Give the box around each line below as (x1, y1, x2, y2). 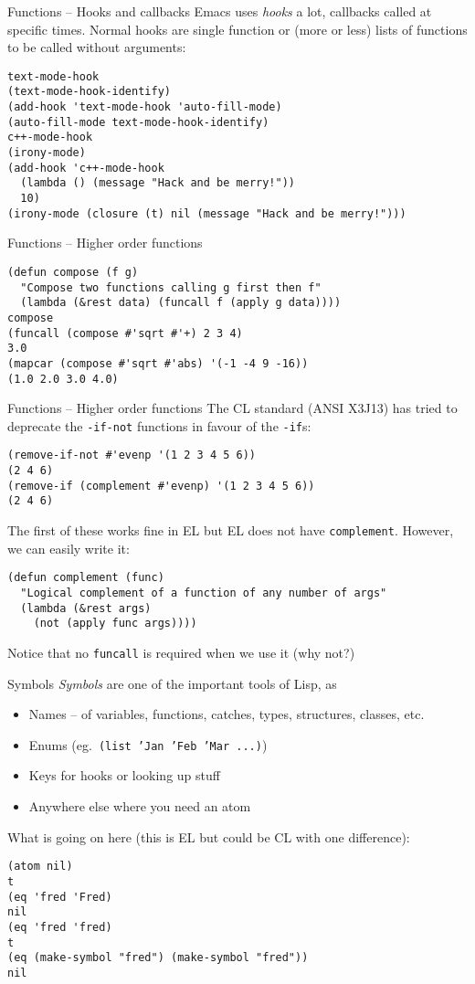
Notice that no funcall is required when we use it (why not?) (7, 642, 355, 661)
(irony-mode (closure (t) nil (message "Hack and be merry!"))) (7, 206, 406, 220)
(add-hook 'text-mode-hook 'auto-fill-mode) (7, 101, 282, 114)
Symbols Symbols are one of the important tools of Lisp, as (7, 673, 337, 693)
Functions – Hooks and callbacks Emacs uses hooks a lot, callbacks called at (7, 2, 432, 20)
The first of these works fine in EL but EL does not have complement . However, (7, 521, 454, 540)
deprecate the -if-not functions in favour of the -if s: (7, 416, 311, 435)
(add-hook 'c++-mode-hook (7, 161, 164, 175)
